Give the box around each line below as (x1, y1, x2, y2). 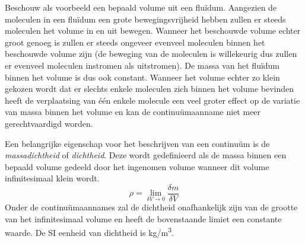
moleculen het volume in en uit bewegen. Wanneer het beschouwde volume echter (5, 24, 301, 37)
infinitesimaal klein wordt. (5, 172, 100, 184)
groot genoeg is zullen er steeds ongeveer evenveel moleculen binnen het (5, 36, 265, 48)
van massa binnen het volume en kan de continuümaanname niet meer (5, 105, 261, 118)
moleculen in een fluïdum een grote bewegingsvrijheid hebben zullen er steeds (5, 12, 286, 25)
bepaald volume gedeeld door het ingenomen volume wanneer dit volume (5, 160, 269, 172)
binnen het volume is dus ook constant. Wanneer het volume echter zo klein (5, 71, 280, 83)
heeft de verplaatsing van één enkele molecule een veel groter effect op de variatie (5, 94, 300, 106)
